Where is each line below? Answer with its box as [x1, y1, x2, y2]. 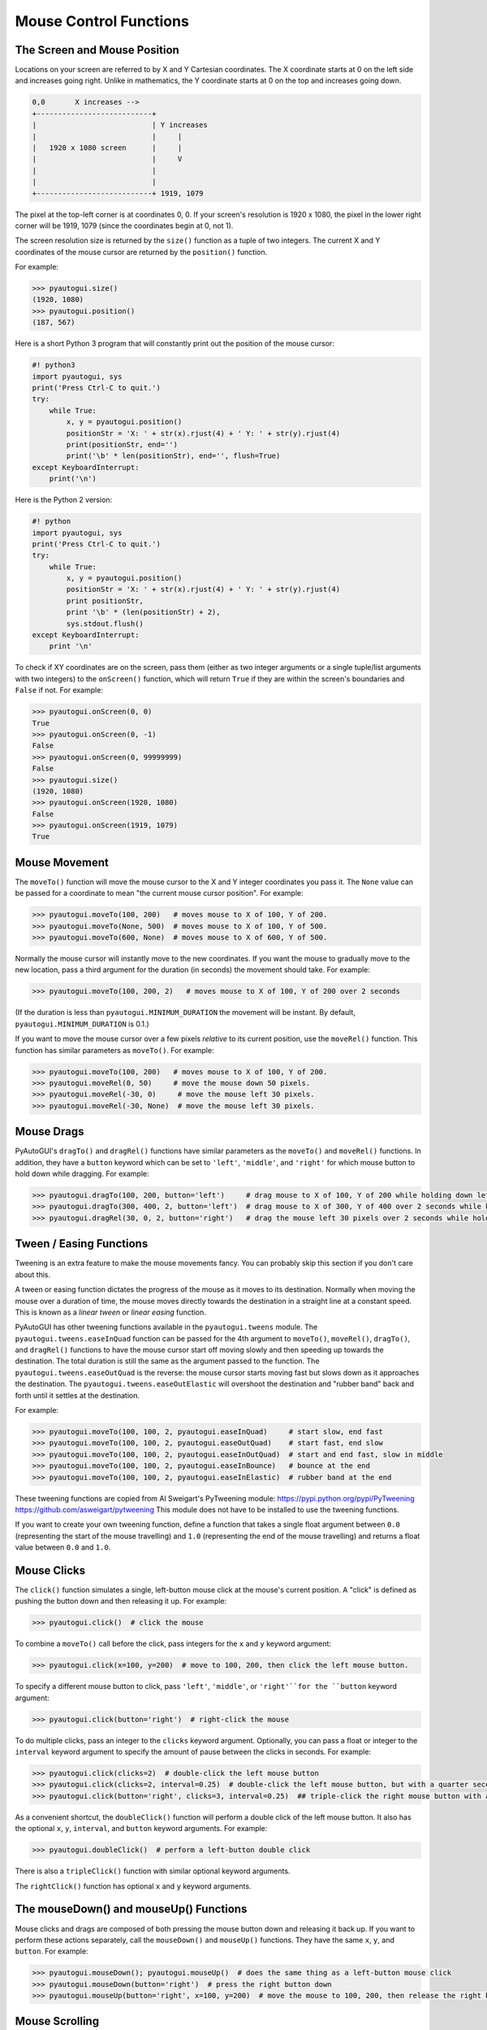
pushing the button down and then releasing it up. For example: [15, 1596, 227, 1606]
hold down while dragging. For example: [15, 1169, 149, 1179]
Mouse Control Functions [15, 12, 190, 30]
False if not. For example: [15, 685, 103, 695]
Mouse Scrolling [15, 2015, 100, 2028]
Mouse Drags [15, 1125, 84, 1138]
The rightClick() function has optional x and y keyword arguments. [15, 1881, 252, 1891]
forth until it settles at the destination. [15, 1390, 140, 1400]
